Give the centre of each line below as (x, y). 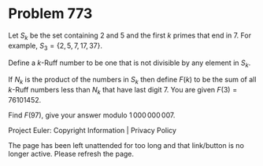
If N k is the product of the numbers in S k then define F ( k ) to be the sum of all (132, 81)
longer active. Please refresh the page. (71, 153)
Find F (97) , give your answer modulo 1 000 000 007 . (92, 115)
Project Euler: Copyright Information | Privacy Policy (93, 130)
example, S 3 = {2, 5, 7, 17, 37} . (55, 46)
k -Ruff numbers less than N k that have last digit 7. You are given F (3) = (123, 91)
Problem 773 (50, 14)
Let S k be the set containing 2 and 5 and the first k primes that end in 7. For (130, 36)
